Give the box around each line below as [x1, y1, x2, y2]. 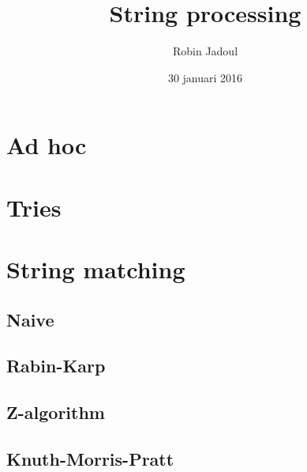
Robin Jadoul [172, 43, 238, 59]
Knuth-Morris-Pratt [6, 446, 174, 470]
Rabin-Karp [6, 353, 106, 378]
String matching [6, 253, 185, 285]
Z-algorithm [6, 400, 105, 425]
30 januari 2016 [167, 69, 243, 85]
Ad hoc [6, 129, 87, 161]
